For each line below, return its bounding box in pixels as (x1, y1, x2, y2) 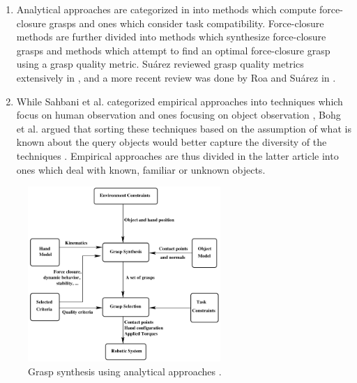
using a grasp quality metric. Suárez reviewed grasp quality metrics (16, 57, 304, 71)
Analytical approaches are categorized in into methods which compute (16, 2, 317, 16)
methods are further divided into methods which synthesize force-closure (16, 29, 326, 44)
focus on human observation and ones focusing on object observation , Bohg (16, 107, 341, 122)
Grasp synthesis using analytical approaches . (28, 364, 222, 379)
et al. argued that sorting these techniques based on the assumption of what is (16, 121, 351, 135)
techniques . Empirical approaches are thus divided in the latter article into (16, 148, 339, 163)
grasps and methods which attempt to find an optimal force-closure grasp (16, 43, 331, 57)
